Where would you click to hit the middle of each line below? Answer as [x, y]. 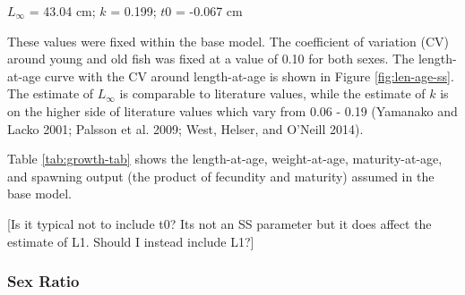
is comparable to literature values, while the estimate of [272, 93]
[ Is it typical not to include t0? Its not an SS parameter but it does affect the [220, 223]
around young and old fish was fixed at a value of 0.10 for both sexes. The [211, 59]
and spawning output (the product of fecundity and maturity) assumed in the [221, 176]
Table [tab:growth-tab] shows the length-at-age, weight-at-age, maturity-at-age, [225, 159]
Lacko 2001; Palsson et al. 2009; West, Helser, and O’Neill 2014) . [185, 128]
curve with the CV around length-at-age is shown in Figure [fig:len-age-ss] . [249, 76]
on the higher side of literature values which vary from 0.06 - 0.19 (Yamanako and [232, 110]
